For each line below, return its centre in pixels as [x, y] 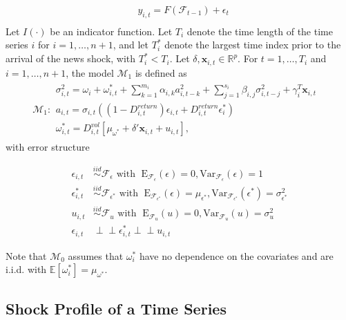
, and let [131, 45]
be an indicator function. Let [111, 31]
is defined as [161, 72]
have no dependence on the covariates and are [236, 255]
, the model [90, 72]
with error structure [48, 147]
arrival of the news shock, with [71, 58]
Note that [26, 255]
